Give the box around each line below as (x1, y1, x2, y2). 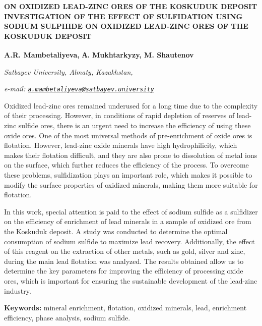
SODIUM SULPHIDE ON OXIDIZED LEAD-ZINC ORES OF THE (4, 21, 248, 31)
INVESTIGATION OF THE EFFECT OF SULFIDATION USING (4, 11, 243, 21)
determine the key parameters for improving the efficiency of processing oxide (4, 265, 243, 276)
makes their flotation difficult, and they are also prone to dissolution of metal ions (4, 149, 257, 160)
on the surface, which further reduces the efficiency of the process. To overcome (4, 159, 249, 170)
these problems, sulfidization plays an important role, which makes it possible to (4, 170, 252, 180)
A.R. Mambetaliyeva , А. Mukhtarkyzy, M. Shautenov (4, 49, 194, 60)
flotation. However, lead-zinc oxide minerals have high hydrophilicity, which (4, 140, 237, 150)
